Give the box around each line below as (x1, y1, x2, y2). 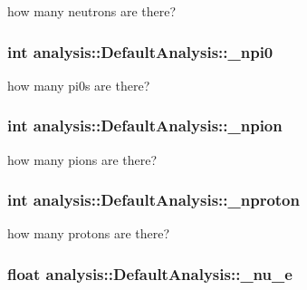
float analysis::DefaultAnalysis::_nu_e (7, 262, 293, 285)
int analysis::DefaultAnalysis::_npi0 (7, 40, 273, 63)
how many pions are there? (7, 150, 158, 169)
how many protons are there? (7, 224, 170, 243)
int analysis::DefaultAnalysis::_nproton (7, 188, 300, 211)
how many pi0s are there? (7, 75, 150, 94)
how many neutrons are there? (7, 2, 177, 20)
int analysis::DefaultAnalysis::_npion (7, 114, 283, 137)
